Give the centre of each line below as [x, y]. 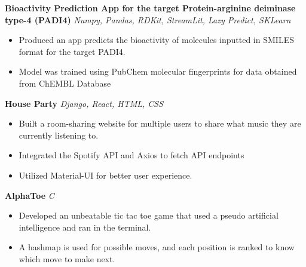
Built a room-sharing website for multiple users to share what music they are [160, 123]
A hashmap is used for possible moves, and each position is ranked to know [157, 247]
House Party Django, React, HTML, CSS [84, 103]
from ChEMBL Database [65, 83]
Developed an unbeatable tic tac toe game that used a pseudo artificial [149, 215]
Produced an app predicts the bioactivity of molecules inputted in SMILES [156, 40]
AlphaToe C [30, 195]
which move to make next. [67, 258]
